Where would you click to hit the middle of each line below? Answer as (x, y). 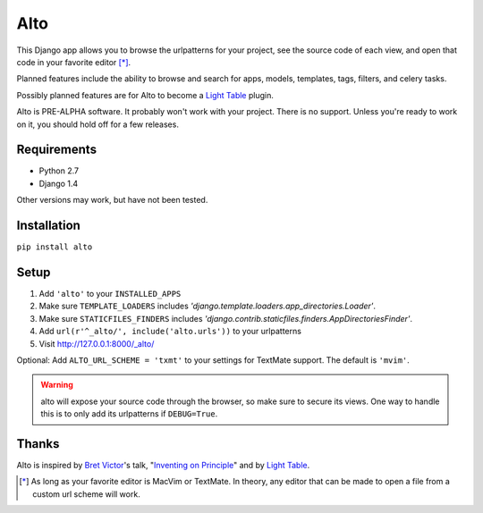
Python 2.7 (59, 171)
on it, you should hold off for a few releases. (97, 124)
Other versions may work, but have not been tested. (112, 200)
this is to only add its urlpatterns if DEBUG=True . (129, 414)
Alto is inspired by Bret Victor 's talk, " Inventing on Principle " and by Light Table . (163, 466)
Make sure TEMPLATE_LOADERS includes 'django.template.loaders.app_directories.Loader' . (207, 306)
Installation (48, 225)
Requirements (57, 150)
